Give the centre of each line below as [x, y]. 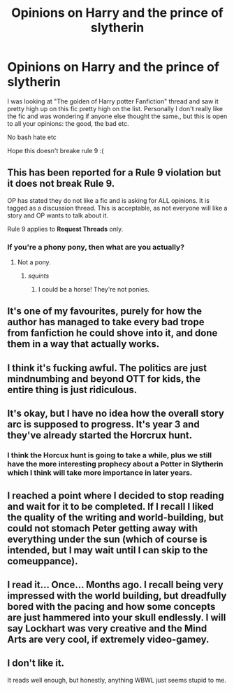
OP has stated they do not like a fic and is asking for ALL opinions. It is [108, 200]
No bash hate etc [32, 137]
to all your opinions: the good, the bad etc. [68, 123]
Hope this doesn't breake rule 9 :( [56, 150]
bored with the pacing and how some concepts [111, 606]
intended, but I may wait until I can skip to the [108, 550]
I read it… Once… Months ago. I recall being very [115, 584]
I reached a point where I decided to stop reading [116, 496]
